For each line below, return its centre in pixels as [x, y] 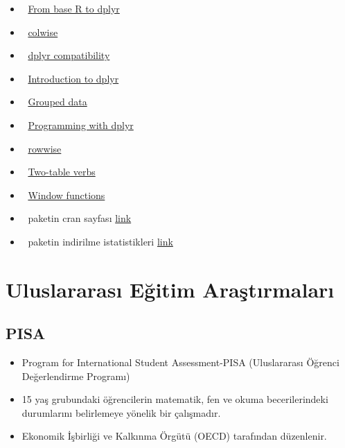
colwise [43, 32]
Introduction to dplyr [73, 78]
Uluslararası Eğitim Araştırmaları [170, 289]
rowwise [45, 148]
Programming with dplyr [81, 124]
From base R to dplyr [74, 8]
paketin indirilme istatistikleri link [100, 241]
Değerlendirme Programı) [76, 376]
